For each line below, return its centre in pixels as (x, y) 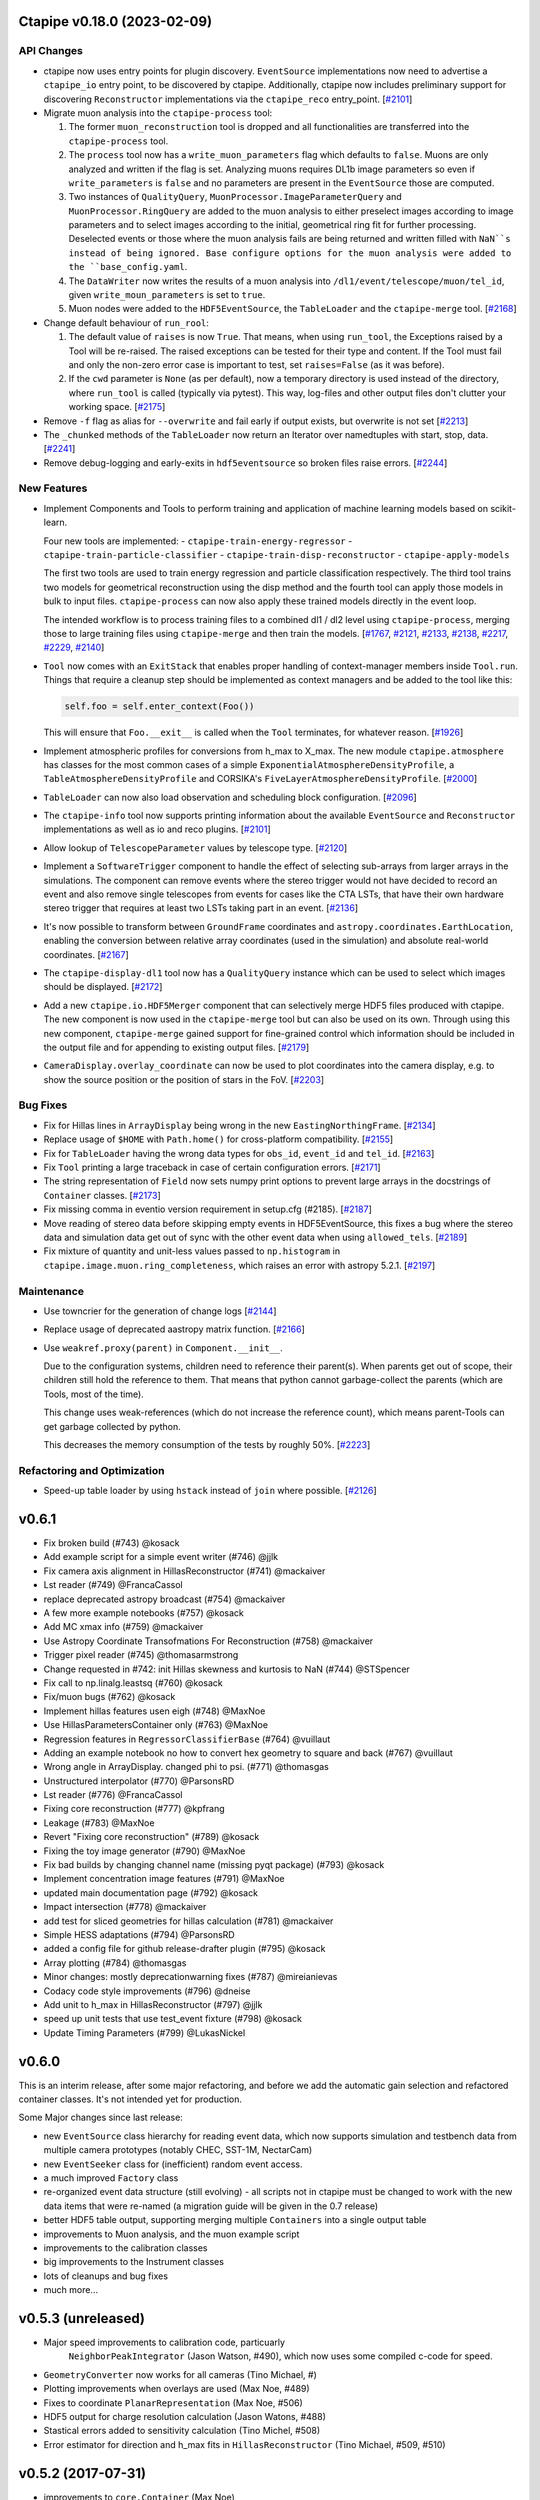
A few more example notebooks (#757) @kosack (144, 1613)
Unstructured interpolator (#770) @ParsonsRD (139, 1781)
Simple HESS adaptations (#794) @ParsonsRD (139, 1934)
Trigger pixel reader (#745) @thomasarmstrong (141, 1655)
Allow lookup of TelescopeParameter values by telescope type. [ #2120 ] (195, 847)
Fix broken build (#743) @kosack (111, 1543)
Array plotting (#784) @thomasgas (115, 1962)
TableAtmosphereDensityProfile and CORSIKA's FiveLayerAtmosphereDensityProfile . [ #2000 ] (260, 779)
